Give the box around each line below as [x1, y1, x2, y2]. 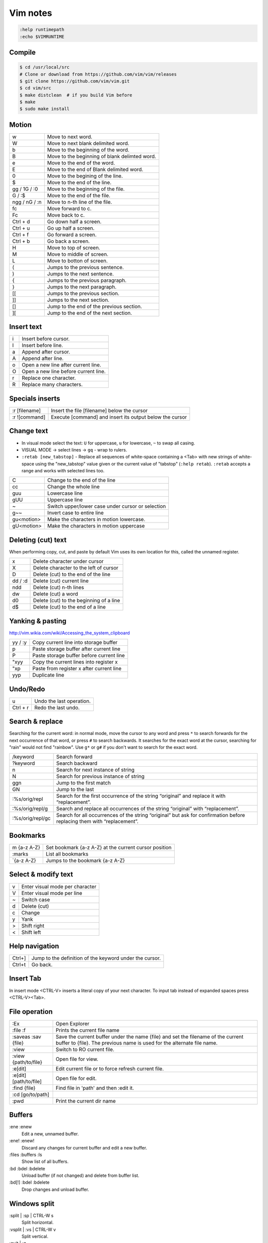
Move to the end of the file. [47, 192, 111, 199]
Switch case [21, 896, 50, 903]
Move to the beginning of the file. [47, 185, 125, 192]
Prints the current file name [55, 1027, 120, 1034]
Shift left [21, 929, 41, 936]
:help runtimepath [19, 27, 65, 32]
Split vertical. [21, 1233, 49, 1239]
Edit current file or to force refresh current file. [55, 1065, 164, 1072]
